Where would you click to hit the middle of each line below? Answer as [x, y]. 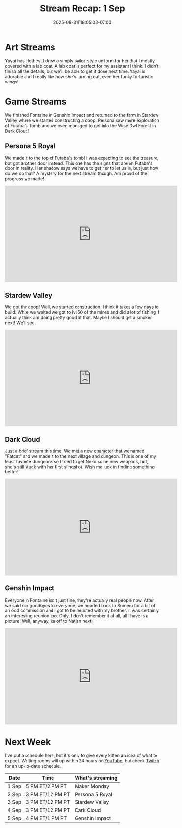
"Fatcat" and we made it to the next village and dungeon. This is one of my [80, 456]
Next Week [28, 742]
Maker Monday [92, 786]
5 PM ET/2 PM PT [47, 786]
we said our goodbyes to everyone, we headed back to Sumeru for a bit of [80, 605]
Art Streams [30, 47]
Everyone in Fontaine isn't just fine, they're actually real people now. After [79, 600]
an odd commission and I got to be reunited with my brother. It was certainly [82, 610]
